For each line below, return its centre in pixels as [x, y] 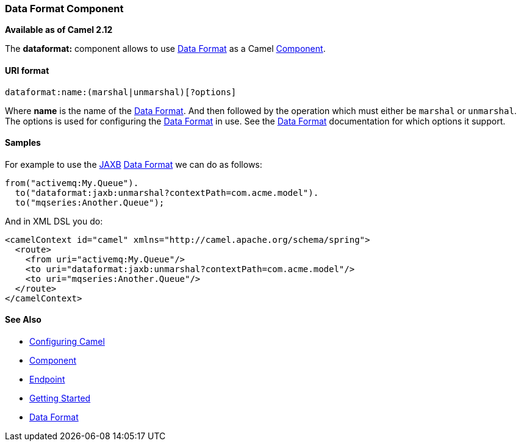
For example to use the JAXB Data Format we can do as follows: [134, 164]
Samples [23, 143]
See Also [23, 320]
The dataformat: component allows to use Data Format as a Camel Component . [165, 49]
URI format [27, 70]
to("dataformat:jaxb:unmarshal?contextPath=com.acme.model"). [167, 192]
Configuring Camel [67, 342]
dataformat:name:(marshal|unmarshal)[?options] [121, 92]
